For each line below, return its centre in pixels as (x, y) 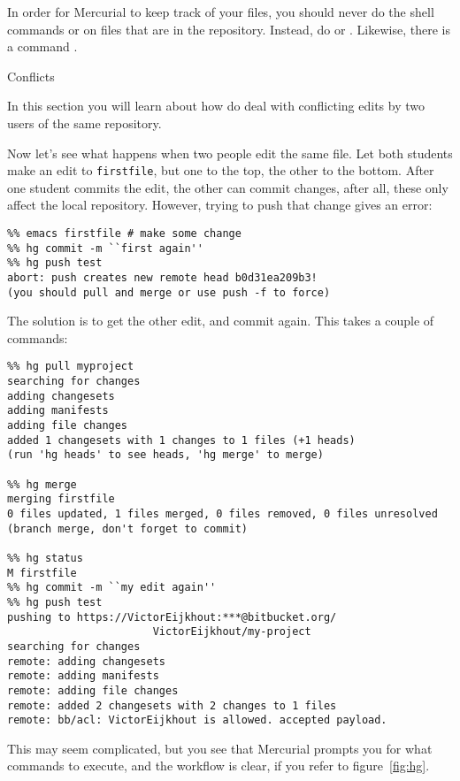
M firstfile (42, 573)
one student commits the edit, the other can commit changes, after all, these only (228, 187)
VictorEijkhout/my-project (232, 632)
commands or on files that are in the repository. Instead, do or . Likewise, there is (229, 29)
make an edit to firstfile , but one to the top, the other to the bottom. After (221, 170)
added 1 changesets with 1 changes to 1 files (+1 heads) (181, 440)
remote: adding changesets (86, 661)
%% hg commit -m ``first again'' (105, 248)
